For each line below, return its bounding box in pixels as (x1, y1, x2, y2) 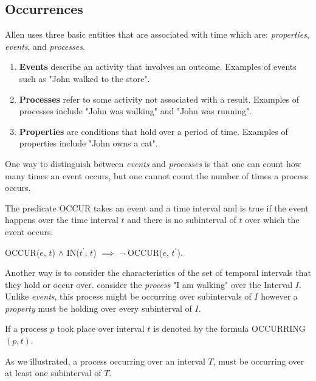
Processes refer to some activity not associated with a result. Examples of (19, 92, 299, 105)
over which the (245, 213, 300, 226)
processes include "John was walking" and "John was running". (19, 105, 252, 117)
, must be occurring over (213, 354, 304, 367)
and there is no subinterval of (127, 213, 236, 226)
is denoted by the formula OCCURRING (153, 322, 306, 335)
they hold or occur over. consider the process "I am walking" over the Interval (5, 278, 293, 290)
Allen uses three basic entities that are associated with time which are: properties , (5, 28, 309, 41)
